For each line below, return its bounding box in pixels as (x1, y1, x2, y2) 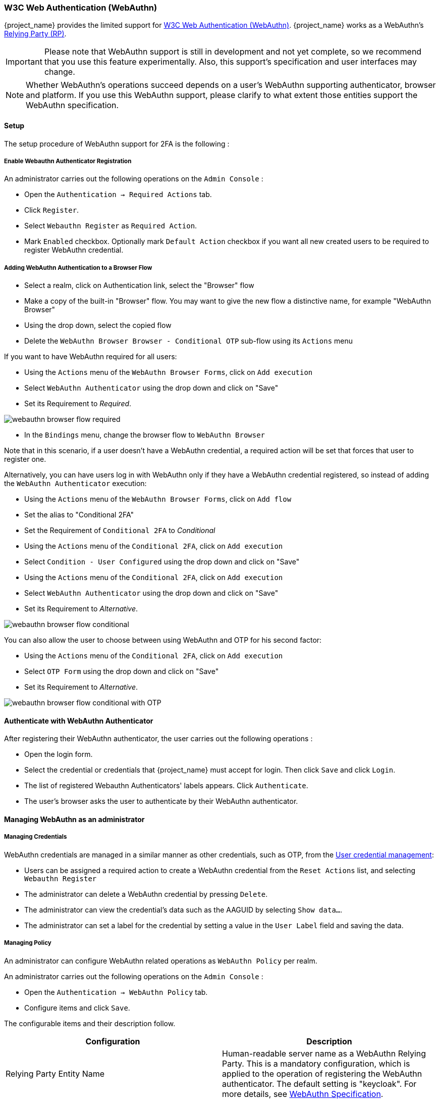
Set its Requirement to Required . (24, 399, 132, 408)
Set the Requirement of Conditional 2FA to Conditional (24, 526, 215, 535)
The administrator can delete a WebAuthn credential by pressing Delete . (24, 889, 268, 898)
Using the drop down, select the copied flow (24, 321, 172, 330)
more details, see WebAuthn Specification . (222, 1088, 383, 1099)
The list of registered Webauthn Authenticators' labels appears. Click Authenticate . (24, 781, 308, 790)
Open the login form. (24, 750, 93, 759)
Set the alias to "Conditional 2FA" (24, 510, 134, 519)
